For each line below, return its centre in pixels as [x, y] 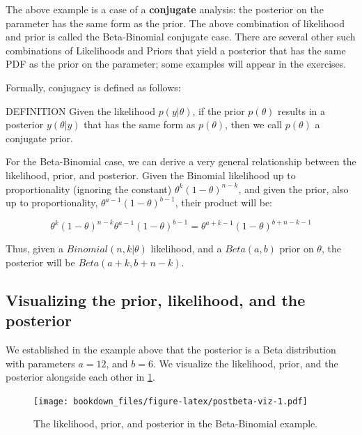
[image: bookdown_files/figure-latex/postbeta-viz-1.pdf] [171, 401]
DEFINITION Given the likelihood [80, 110]
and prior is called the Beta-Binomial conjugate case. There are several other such [181, 37]
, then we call [254, 124]
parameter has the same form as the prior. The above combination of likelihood [175, 23]
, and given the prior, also [293, 189]
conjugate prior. [39, 138]
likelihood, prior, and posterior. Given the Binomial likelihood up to [151, 175]
